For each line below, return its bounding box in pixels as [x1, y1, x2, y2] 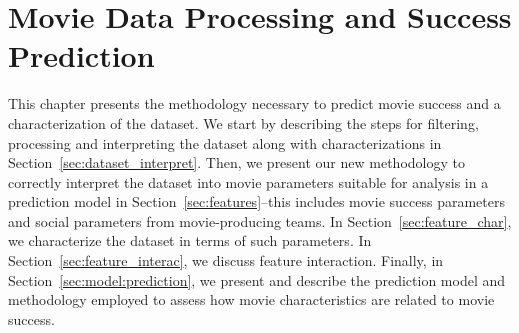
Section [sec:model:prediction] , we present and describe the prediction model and [8, 269, 506, 290]
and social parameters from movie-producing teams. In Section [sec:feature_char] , [8, 210, 512, 231]
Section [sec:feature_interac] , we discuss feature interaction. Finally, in [8, 250, 444, 271]
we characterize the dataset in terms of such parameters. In [8, 230, 372, 251]
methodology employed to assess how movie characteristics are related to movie [8, 289, 495, 310]
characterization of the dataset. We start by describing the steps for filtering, [8, 112, 479, 133]
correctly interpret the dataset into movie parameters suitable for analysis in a [8, 171, 489, 192]
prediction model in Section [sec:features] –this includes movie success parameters [8, 191, 505, 212]
